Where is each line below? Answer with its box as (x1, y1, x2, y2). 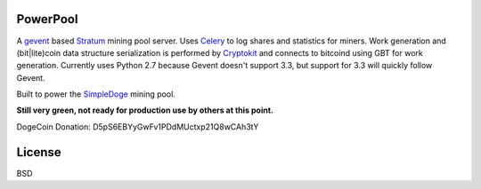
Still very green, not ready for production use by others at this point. (16, 105, 273, 115)
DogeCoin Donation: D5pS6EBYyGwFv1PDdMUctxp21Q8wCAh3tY (16, 121, 259, 132)
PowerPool (16, 12, 78, 27)
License (16, 145, 61, 160)
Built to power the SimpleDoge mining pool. (16, 89, 175, 99)
